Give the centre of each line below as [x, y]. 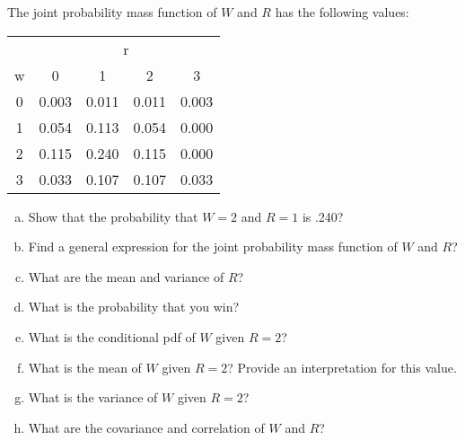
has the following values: [342, 12]
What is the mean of [85, 367]
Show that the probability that [113, 216]
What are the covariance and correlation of [146, 427]
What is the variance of [93, 397]
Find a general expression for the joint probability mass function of [213, 246]
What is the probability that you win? [134, 307]
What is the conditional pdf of [112, 336]
